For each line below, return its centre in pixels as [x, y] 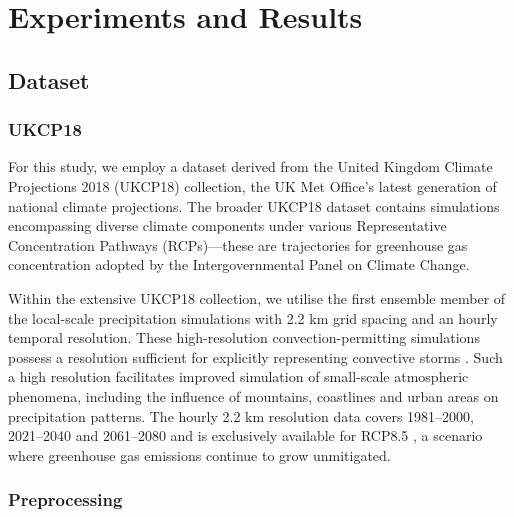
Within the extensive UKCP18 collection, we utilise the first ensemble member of [257, 297]
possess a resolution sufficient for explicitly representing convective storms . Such [255, 356]
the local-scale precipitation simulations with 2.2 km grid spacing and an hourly [253, 317]
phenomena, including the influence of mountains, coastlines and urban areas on [253, 395]
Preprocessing [65, 499]
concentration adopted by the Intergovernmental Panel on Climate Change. [239, 264]
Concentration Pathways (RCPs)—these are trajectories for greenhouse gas [238, 244]
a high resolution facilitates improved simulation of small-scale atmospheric [238, 376]
